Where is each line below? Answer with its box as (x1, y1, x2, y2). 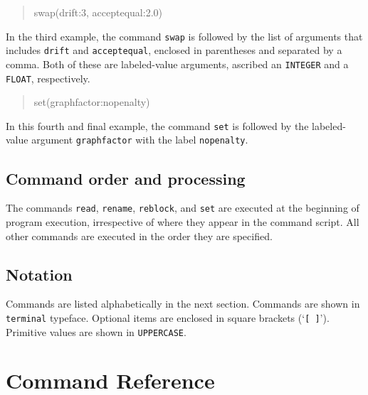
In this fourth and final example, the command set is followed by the (6, 118, 309, 133)
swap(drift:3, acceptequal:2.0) (33, 5, 162, 19)
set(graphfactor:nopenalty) (33, 94, 150, 109)
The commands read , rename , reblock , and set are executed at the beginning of (6, 200, 359, 215)
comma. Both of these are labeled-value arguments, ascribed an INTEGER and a (6, 56, 349, 71)
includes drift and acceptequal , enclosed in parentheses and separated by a (6, 43, 342, 58)
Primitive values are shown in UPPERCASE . (6, 324, 186, 339)
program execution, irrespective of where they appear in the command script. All (6, 214, 359, 229)
